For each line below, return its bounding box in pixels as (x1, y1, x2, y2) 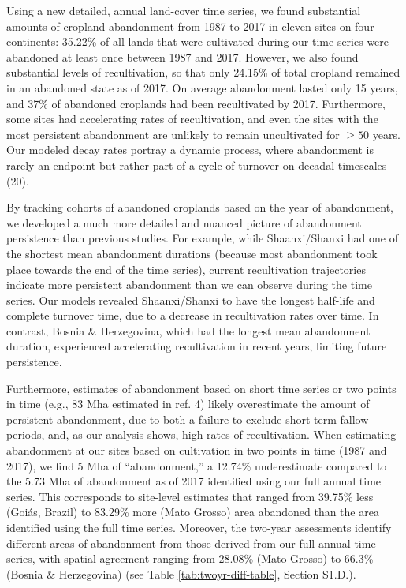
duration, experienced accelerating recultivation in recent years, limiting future (6, 338, 387, 354)
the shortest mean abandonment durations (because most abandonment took (6, 245, 378, 261)
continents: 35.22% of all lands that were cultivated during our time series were (6, 33, 389, 50)
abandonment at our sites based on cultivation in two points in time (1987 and (6, 442, 387, 459)
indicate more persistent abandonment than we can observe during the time (6, 276, 372, 293)
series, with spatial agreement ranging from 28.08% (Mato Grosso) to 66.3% (6, 550, 374, 567)
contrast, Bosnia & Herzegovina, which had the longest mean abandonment (6, 322, 371, 339)
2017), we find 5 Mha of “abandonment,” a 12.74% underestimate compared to (6, 457, 387, 474)
